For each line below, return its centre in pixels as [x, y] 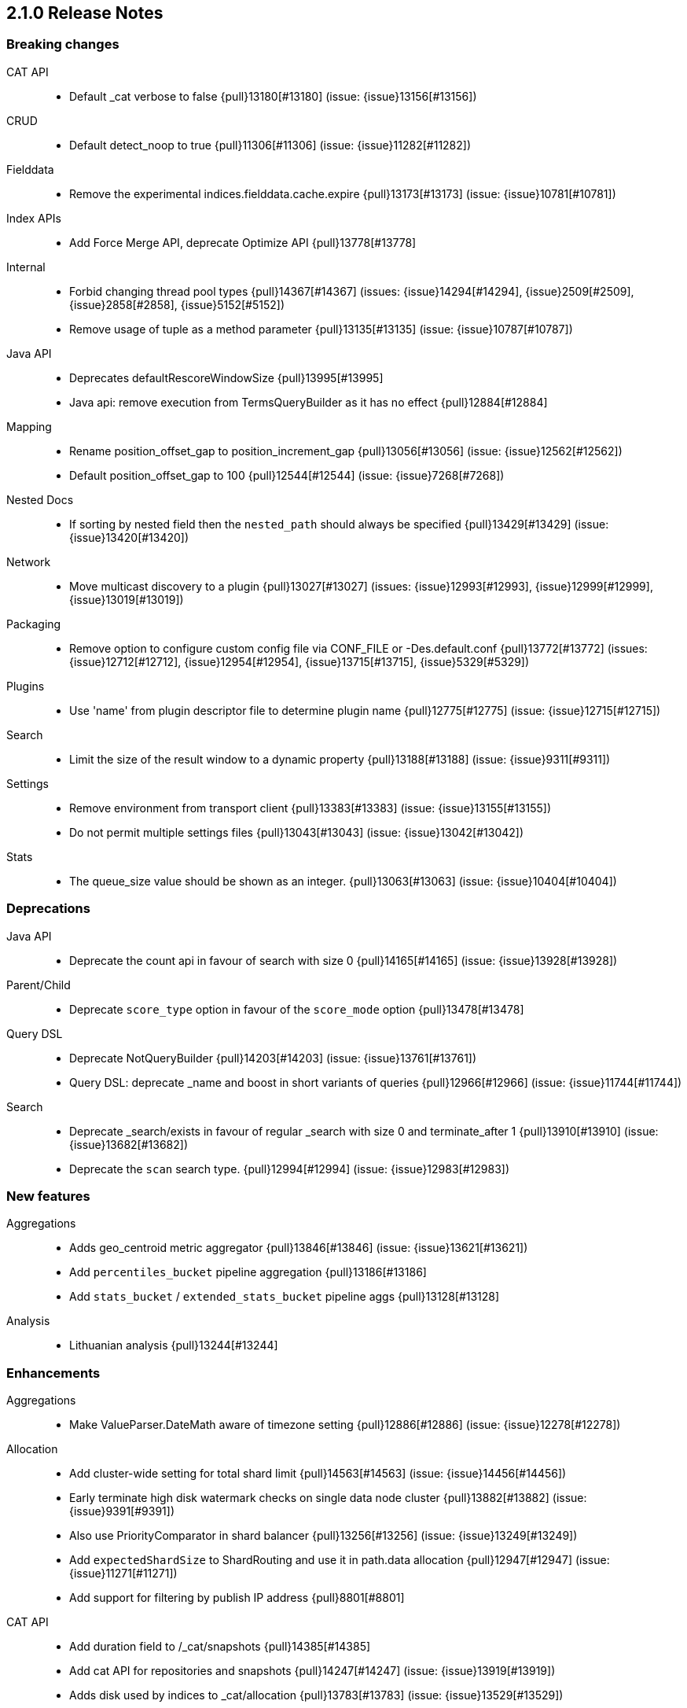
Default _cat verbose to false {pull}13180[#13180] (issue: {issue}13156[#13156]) [273, 96]
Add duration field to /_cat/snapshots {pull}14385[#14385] [220, 1647]
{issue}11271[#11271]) [123, 1574]
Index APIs [34, 218]
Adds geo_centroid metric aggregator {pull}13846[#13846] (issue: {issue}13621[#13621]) [299, 1248]
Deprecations [48, 909]
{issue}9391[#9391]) [122, 1511]
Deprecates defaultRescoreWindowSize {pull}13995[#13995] [226, 377]
